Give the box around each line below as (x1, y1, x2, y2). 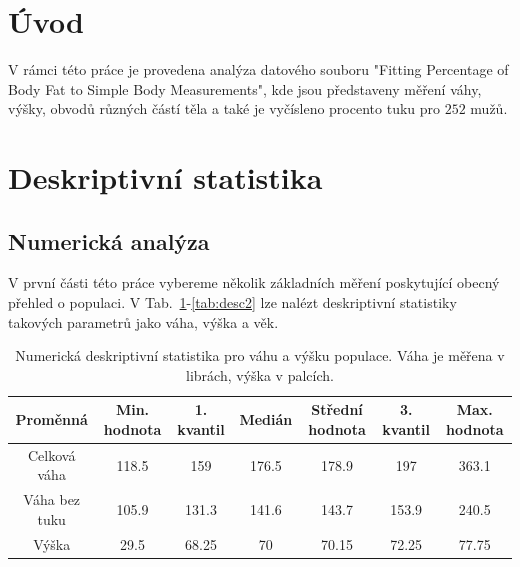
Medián (239, 409, 293, 430)
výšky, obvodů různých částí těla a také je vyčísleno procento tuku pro (8, 98, 441, 119)
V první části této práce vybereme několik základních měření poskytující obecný (8, 272, 500, 293)
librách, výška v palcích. (186, 364, 334, 385)
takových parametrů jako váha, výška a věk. (8, 311, 279, 332)
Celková (27, 444, 76, 465)
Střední (311, 399, 363, 420)
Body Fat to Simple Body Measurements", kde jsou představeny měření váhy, (8, 78, 482, 99)
